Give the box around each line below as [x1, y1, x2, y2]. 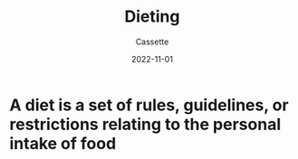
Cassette [135, 36, 169, 47]
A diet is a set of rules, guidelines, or [9, 95, 289, 115]
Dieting [124, 6, 180, 27]
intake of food [9, 133, 117, 154]
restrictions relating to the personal [9, 114, 282, 135]
